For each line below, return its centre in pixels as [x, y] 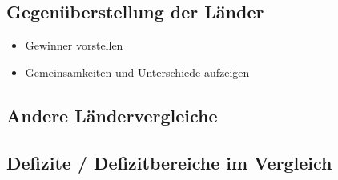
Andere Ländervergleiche [112, 115]
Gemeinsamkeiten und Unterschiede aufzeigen [137, 72]
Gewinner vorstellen [74, 45]
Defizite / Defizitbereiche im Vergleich [169, 162]
